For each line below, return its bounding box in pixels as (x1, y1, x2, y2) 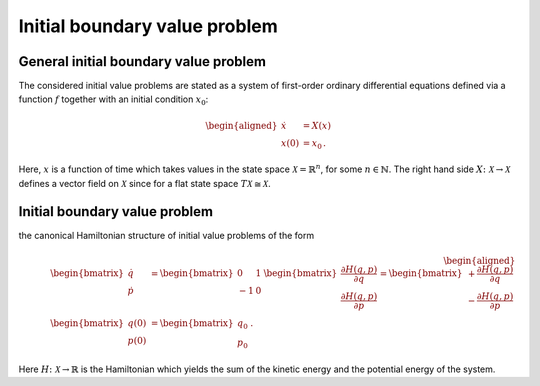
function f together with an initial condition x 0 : (18, 93, 209, 108)
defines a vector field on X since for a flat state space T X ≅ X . (18, 177, 272, 189)
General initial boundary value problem (18, 53, 267, 70)
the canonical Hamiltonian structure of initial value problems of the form (18, 230, 315, 242)
